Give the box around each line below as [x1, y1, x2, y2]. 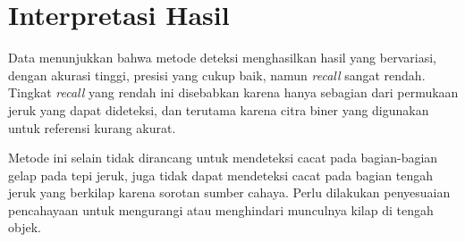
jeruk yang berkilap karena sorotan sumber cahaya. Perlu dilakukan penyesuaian [8, 183, 451, 202]
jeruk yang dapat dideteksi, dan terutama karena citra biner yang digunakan [8, 100, 429, 119]
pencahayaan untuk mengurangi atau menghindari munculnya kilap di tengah [8, 200, 434, 219]
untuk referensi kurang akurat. [8, 118, 176, 137]
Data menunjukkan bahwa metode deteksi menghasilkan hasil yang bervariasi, [8, 48, 436, 67]
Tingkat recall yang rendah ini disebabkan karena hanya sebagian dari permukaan [8, 83, 459, 102]
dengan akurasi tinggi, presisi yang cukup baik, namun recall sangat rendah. [8, 65, 426, 84]
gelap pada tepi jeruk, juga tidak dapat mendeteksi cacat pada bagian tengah [8, 165, 433, 184]
